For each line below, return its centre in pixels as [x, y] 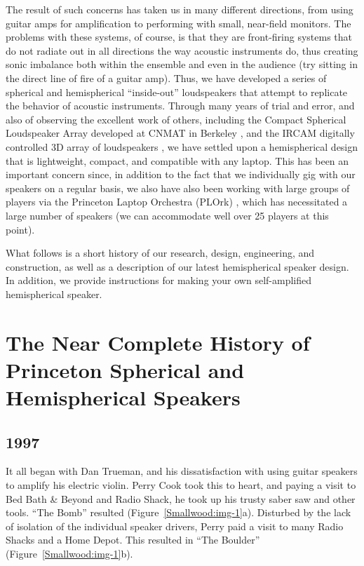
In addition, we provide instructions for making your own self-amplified [159, 280]
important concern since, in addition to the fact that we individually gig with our [181, 174]
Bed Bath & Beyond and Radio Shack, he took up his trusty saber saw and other [181, 498]
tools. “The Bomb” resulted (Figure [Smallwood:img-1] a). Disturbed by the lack [178, 512]
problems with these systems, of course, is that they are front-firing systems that [179, 37]
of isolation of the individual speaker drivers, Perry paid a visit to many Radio [175, 526]
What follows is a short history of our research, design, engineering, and [160, 253]
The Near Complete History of [158, 342]
